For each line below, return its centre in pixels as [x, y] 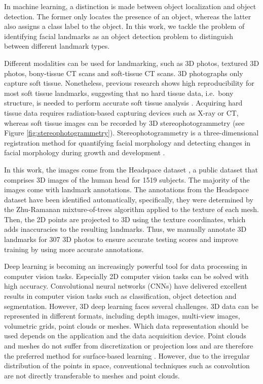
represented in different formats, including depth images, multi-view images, [122, 316]
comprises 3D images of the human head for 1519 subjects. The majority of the [127, 179]
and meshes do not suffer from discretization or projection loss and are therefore [129, 345]
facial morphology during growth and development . [85, 152]
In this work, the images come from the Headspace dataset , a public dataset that [131, 169]
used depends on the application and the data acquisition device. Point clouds [125, 336]
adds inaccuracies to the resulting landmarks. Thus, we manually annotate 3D [125, 229]
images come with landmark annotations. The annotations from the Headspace [126, 189]
